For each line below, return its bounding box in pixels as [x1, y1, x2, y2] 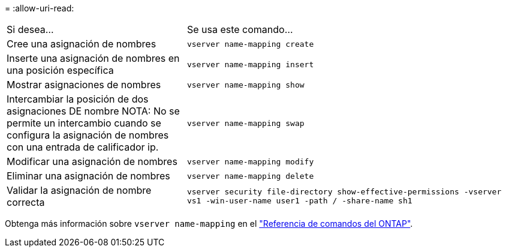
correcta [7, 196, 45, 208]
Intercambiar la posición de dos [7, 93, 149, 105]
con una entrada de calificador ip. [7, 141, 159, 153]
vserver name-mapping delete [186, 171, 314, 181]
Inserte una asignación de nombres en [7, 52, 180, 64]
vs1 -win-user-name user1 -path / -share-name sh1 [186, 196, 412, 205]
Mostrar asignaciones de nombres [7, 79, 161, 91]
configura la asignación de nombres [7, 129, 169, 141]
